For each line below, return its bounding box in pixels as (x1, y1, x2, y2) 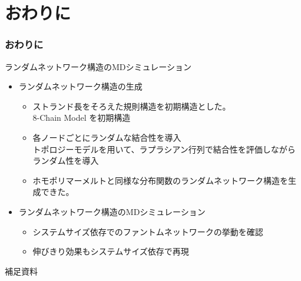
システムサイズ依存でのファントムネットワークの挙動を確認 (32, 225, 263, 237)
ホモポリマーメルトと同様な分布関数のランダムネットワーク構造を (32, 174, 289, 186)
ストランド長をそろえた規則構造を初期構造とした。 (32, 100, 231, 112)
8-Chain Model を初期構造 (32, 111, 131, 124)
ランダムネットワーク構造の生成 (18, 80, 143, 92)
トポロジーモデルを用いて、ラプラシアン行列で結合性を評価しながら (32, 143, 296, 155)
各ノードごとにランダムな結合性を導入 (32, 131, 181, 143)
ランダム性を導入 (32, 154, 99, 167)
